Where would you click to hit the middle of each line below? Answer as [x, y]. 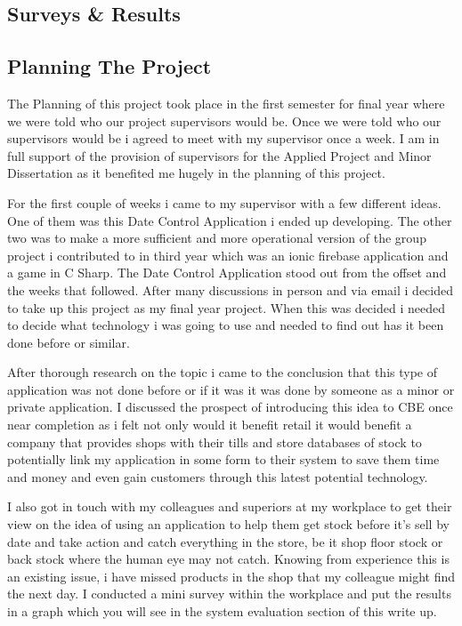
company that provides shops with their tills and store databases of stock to [215, 441]
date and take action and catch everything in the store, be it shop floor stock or [225, 541]
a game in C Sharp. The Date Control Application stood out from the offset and [227, 273]
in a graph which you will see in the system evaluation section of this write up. [222, 611]
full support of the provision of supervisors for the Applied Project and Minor [219, 155]
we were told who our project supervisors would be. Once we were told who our [224, 120]
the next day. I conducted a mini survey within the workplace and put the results [229, 594]
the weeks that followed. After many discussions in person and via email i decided [231, 289]
